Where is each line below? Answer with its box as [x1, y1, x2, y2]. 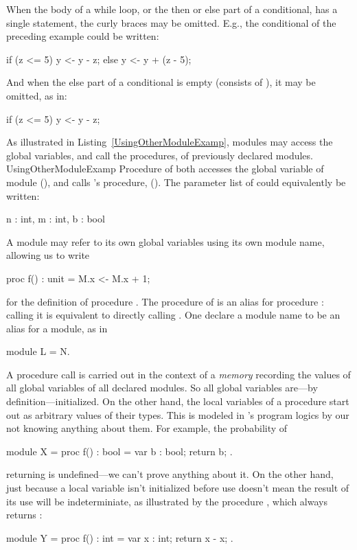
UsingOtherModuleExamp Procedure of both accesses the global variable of [6, 161, 324, 176]
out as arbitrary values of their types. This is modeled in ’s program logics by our [6, 407, 349, 422]
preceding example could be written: [6, 29, 159, 43]
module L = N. [6, 344, 70, 358]
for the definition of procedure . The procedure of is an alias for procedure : [6, 294, 324, 308]
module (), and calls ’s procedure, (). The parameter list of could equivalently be [6, 174, 346, 189]
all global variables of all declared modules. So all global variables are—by [6, 380, 318, 395]
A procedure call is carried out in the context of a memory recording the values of [6, 367, 351, 381]
